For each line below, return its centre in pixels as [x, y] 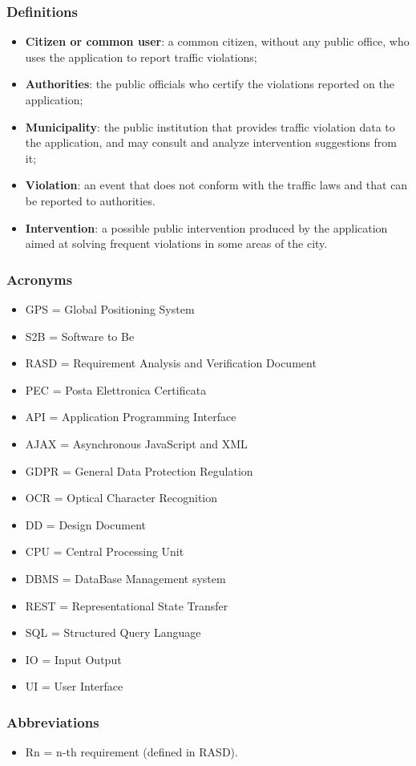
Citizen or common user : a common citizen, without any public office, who [217, 41]
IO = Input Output [73, 659]
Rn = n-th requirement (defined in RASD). [131, 752]
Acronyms [40, 279]
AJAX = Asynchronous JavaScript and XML [136, 443]
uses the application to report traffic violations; [141, 57]
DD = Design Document [85, 524]
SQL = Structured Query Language [113, 632]
